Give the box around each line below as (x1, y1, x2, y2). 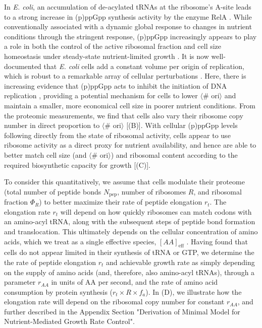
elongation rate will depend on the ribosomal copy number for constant (4, 296, 225, 307)
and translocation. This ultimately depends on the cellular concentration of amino (4, 226, 258, 236)
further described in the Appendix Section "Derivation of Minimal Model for (4, 306, 240, 316)
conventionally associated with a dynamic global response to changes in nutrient (4, 21, 252, 32)
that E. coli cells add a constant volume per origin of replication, (43, 60, 244, 71)
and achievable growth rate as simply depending (106, 256, 255, 267)
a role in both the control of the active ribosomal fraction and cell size (4, 41, 222, 51)
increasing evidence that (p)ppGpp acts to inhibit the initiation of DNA (4, 80, 227, 91)
